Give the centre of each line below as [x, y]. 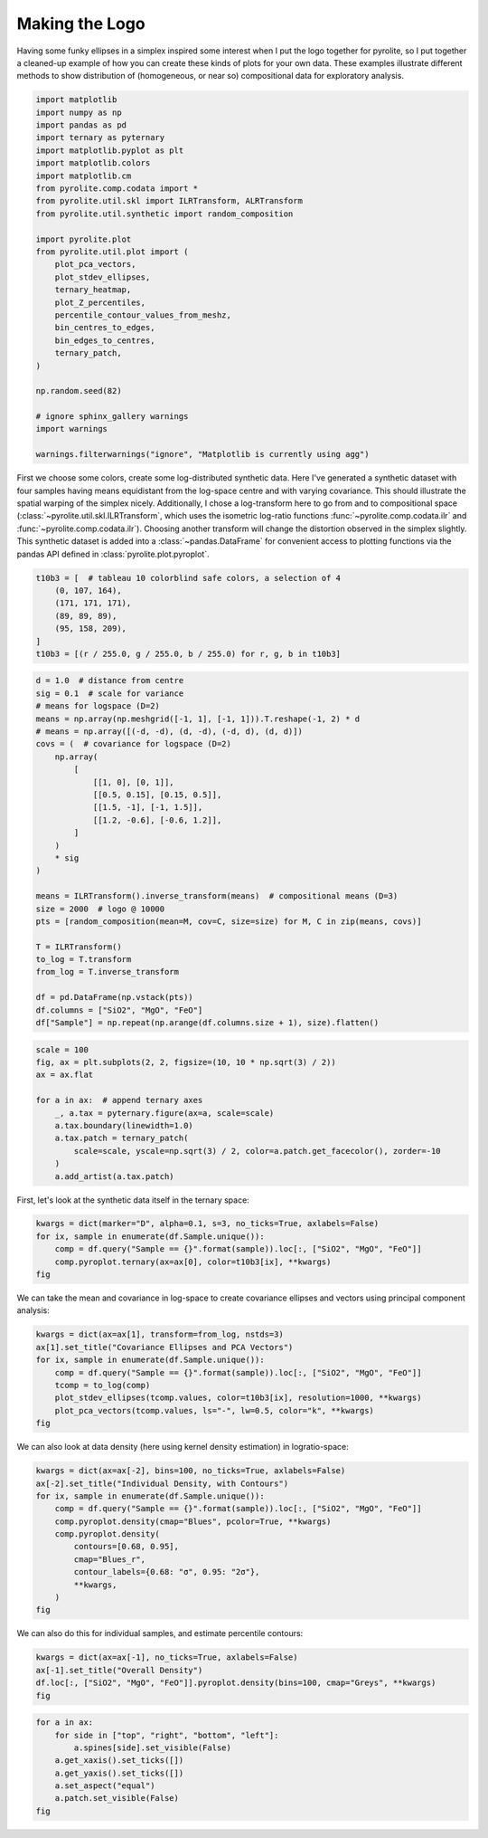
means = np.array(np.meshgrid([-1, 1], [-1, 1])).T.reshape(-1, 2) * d [198, 719]
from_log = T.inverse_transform [108, 972]
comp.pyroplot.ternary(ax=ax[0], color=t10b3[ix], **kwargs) [193, 1262]
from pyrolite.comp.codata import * [117, 189]
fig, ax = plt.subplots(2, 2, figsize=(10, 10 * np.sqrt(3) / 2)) [186, 1062]
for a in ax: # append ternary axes [119, 1100]
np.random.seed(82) [79, 391]
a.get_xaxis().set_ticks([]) [119, 1761]
